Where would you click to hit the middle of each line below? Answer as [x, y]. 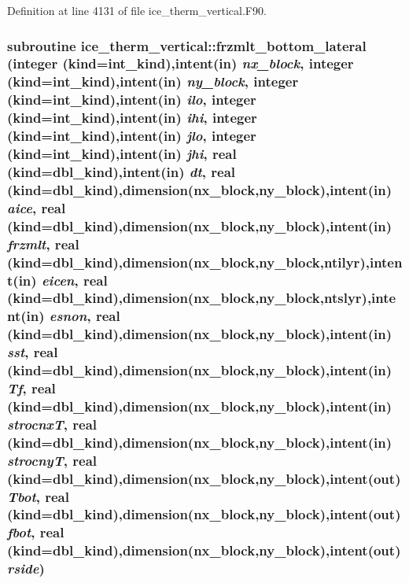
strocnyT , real [52, 460]
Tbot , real [38, 496]
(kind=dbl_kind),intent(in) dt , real [122, 171]
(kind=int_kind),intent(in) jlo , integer [132, 136]
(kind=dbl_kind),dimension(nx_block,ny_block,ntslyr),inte [202, 298]
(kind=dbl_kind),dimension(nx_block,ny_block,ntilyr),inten [205, 262]
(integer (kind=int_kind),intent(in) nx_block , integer [181, 63]
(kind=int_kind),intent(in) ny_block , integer [153, 81]
